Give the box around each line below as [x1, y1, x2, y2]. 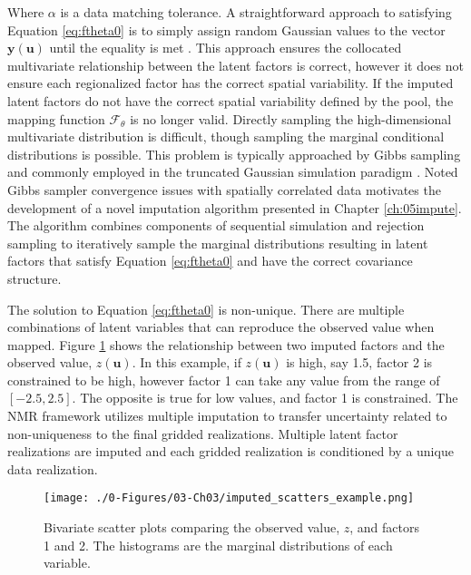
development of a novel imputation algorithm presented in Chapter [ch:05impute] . [7, 198, 462, 217]
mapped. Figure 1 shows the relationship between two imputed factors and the [7, 335, 445, 354]
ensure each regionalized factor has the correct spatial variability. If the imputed [7, 73, 454, 93]
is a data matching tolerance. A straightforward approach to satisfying [60, 3, 452, 21]
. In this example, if [132, 353, 241, 372]
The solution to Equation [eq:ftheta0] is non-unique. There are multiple [7, 299, 405, 318]
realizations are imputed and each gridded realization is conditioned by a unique [7, 442, 454, 461]
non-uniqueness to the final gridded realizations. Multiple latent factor [7, 424, 398, 443]
